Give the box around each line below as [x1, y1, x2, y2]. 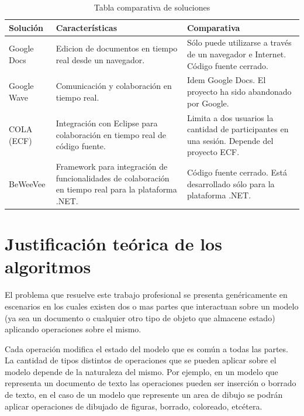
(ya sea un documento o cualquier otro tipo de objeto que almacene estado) [5, 311, 275, 324]
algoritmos [5, 255, 91, 279]
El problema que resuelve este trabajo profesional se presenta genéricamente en [5, 288, 288, 301]
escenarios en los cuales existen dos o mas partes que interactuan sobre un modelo [5, 300, 299, 312]
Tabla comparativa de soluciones [94, 1, 210, 13]
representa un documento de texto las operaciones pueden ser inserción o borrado [5, 377, 296, 389]
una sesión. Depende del [186, 134, 274, 146]
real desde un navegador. [56, 53, 145, 66]
